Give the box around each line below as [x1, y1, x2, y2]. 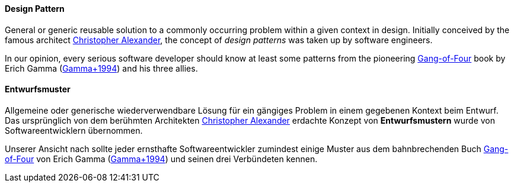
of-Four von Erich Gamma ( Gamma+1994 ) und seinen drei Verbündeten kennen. [5, 153, 318, 164]
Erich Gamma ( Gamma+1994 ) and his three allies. [5, 63, 198, 73]
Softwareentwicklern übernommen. [5, 125, 143, 136]
